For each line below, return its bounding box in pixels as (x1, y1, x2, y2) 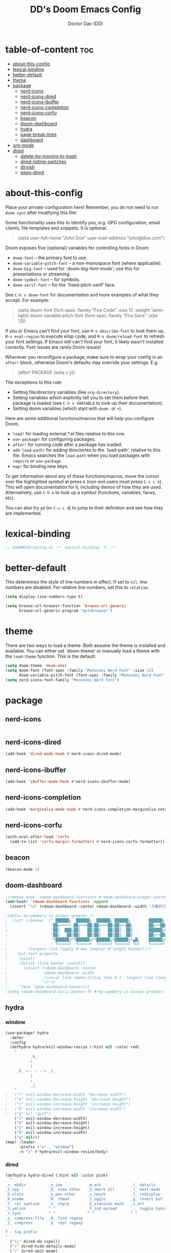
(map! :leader (5, 1140, 36, 1145)
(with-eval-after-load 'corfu (5, 834, 70, 840)
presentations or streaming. (12, 271, 71, 277)
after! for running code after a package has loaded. (12, 441, 123, 448)
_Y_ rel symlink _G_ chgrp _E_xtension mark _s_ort (5, 1201, 145, 1206)
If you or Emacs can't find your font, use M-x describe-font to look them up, (5, 328, 165, 334)
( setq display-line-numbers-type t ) (5, 594, 83, 599)
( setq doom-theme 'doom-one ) (5, 663, 67, 668)
